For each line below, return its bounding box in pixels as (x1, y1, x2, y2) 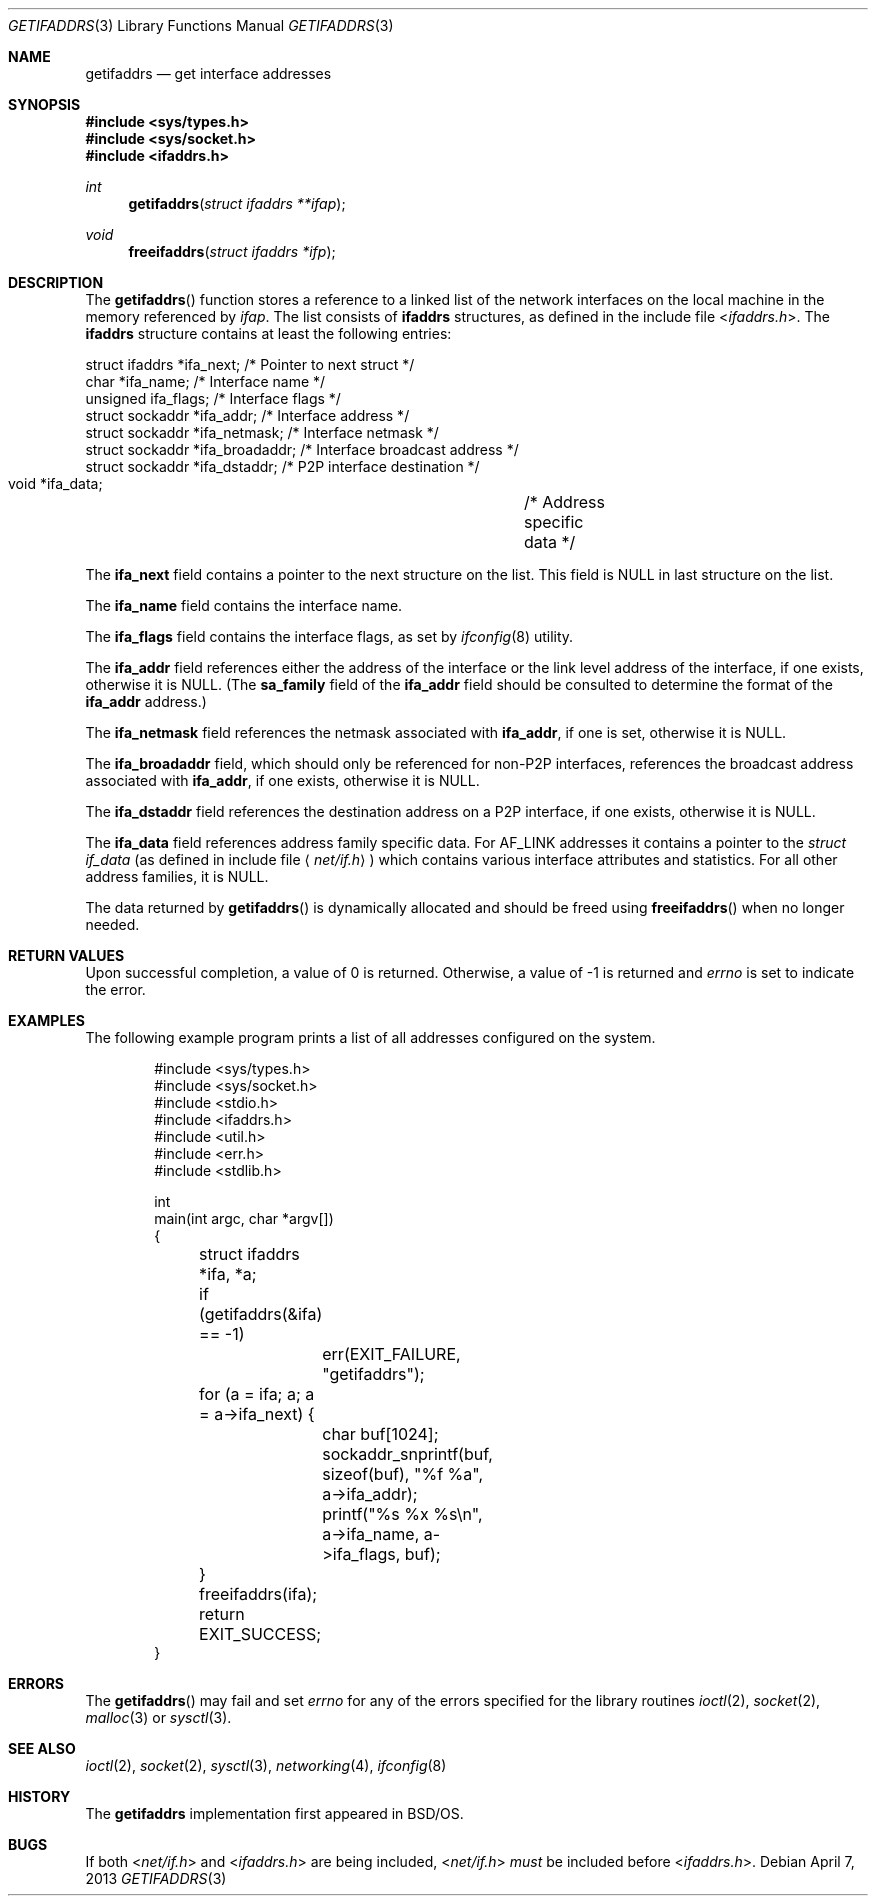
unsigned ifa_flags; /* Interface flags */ (85, 390, 341, 407)
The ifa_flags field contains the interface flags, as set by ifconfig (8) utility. (85, 628, 574, 645)
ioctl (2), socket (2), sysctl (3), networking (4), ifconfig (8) (85, 1757, 447, 1774)
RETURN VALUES (8, 947, 125, 964)
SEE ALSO (8, 1740, 76, 1757)
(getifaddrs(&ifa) (199, 1304, 323, 1324)
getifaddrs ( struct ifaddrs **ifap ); (128, 195, 346, 212)
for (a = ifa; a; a (199, 1384, 315, 1404)
